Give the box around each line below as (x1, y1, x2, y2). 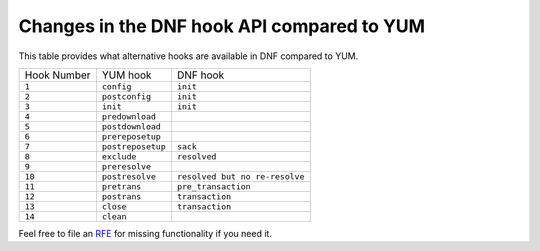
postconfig (101, 91, 152, 102)
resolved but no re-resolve (176, 171, 305, 182)
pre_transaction (176, 181, 251, 192)
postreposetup (101, 141, 166, 152)
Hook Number (24, 68, 91, 82)
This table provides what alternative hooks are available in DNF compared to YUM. (18, 50, 359, 62)
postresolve (101, 171, 157, 182)
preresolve (101, 161, 152, 172)
